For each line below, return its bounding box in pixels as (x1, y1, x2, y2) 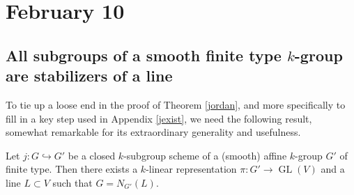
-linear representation (146, 162, 237, 176)
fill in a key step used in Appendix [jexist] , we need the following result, (6, 111, 312, 125)
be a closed (68, 148, 116, 162)
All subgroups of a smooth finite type (6, 44, 282, 65)
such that (52, 175, 93, 189)
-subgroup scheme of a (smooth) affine (123, 148, 287, 162)
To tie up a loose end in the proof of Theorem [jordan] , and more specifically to (6, 97, 346, 111)
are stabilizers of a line (6, 65, 173, 86)
